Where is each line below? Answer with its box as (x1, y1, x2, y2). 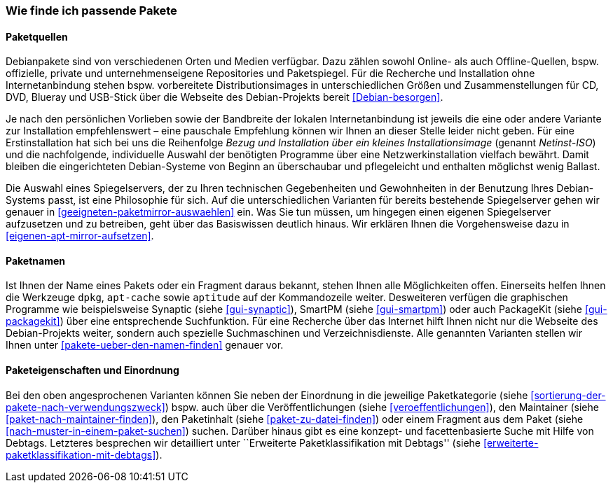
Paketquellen (6, 30, 68, 43)
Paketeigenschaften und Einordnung (6, 364, 179, 377)
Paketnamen (6, 254, 65, 267)
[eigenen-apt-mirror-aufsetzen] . (6, 230, 154, 242)
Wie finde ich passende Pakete (6, 4, 177, 18)
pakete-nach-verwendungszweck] (6, 400, 165, 413)
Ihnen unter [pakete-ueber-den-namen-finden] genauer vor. (6, 339, 284, 351)
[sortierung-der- (530, 389, 606, 401)
